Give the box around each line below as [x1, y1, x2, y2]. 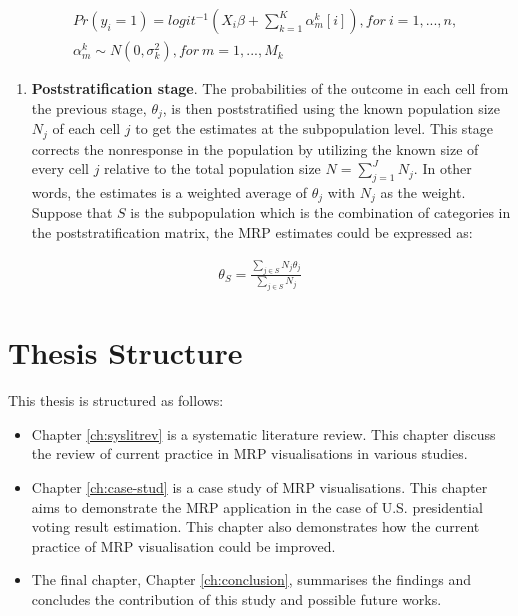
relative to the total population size [104, 158, 321, 179]
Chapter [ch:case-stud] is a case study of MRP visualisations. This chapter [31, 477, 488, 498]
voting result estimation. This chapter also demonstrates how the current [31, 516, 480, 537]
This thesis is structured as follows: [8, 390, 224, 411]
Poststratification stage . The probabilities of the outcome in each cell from [31, 78, 509, 99]
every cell [31, 158, 89, 179]
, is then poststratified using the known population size [162, 97, 501, 118]
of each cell [52, 118, 121, 139]
